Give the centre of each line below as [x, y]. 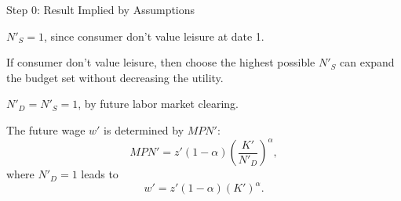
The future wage [46, 129]
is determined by [144, 129]
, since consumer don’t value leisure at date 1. [154, 36]
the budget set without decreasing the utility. [115, 77]
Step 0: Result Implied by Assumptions [101, 9]
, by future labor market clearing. [158, 104]
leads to [100, 174]
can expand [367, 62]
